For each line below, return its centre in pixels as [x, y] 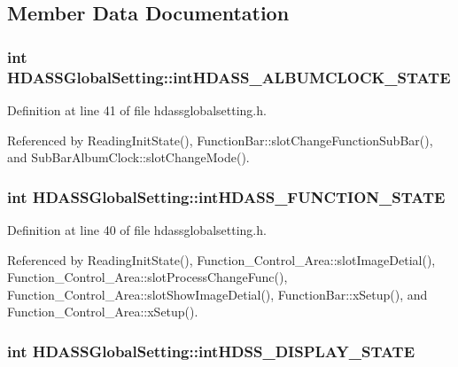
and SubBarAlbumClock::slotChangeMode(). [128, 157]
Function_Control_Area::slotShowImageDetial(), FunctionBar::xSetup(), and [217, 294]
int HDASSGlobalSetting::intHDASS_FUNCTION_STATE [226, 196]
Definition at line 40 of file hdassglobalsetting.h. [137, 229]
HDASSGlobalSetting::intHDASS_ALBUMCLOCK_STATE [229, 77]
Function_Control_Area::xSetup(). [103, 312]
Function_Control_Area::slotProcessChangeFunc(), [147, 277]
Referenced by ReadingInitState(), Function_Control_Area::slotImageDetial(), [221, 259]
